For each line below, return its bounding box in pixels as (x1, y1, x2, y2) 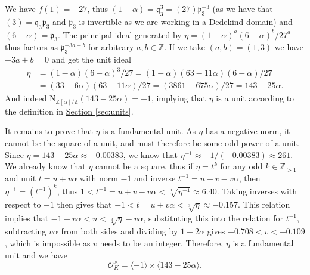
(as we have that (212, 2, 273, 14)
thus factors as (5, 41, 58, 53)
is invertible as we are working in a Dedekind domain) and (79, 15, 293, 27)
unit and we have (5, 248, 67, 261)
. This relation (238, 197, 290, 210)
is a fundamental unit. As (103, 125, 196, 137)
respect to (5, 197, 41, 210)
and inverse (134, 171, 176, 184)
